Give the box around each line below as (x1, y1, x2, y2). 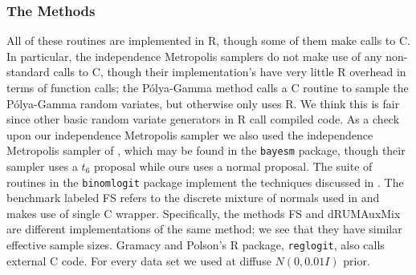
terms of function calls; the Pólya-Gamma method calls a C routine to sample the (6, 79, 409, 95)
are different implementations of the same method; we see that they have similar (6, 220, 402, 237)
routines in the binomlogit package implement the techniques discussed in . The (6, 173, 404, 190)
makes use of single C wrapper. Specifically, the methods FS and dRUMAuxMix (6, 204, 401, 221)
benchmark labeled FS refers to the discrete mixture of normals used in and (6, 189, 380, 206)
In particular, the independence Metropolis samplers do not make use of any (6, 47, 382, 64)
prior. (343, 252, 370, 269)
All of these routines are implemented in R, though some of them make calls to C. (6, 32, 410, 49)
